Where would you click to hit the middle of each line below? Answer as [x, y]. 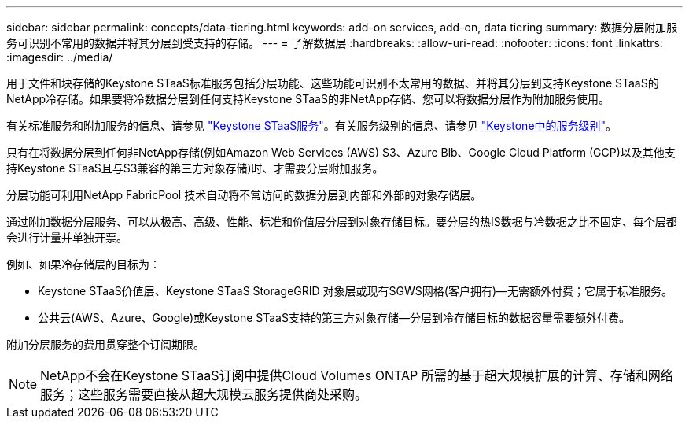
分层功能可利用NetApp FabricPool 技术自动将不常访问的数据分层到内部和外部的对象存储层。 [244, 195]
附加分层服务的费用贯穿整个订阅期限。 [105, 344]
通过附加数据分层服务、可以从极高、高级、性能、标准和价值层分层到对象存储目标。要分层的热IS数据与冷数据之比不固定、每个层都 [342, 222]
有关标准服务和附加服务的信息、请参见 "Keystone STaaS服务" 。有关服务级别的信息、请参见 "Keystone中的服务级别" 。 [312, 126]
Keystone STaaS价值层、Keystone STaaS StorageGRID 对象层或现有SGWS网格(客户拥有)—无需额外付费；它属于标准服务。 [355, 291]
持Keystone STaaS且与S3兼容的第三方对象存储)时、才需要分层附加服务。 [195, 168]
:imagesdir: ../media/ [60, 57]
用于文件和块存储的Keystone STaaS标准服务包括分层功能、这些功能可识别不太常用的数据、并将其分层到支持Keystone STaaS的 [333, 83]
